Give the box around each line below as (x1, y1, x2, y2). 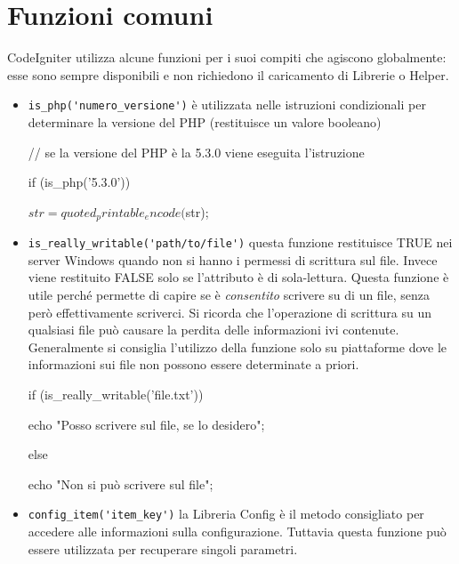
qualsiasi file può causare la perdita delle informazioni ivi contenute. (28, 320, 399, 339)
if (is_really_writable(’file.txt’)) (28, 385, 204, 404)
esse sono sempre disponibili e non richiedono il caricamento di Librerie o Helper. (7, 65, 449, 84)
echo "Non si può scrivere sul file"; (28, 474, 213, 493)
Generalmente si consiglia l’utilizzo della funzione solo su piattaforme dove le (28, 337, 447, 356)
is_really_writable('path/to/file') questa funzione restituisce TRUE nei (28, 233, 453, 252)
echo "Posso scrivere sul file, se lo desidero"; (28, 415, 265, 433)
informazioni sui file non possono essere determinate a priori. (28, 355, 359, 374)
